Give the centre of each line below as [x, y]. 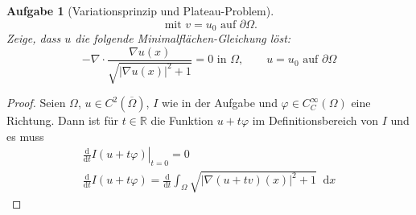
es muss [25, 136]
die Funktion [182, 120]
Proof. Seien [36, 103]
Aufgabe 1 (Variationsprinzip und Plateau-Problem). [140, 10]
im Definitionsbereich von [315, 120]
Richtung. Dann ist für [62, 120]
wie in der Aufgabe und [219, 103]
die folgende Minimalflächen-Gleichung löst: [183, 38]
